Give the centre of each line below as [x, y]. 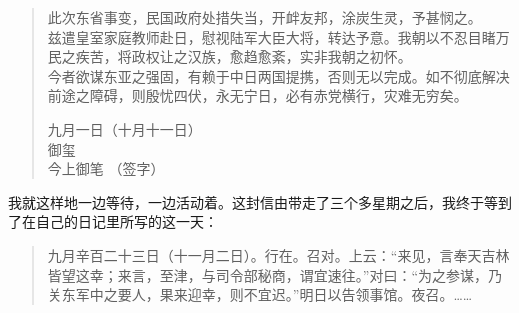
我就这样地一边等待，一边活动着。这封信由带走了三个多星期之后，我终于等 [253, 201]
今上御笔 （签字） [106, 168]
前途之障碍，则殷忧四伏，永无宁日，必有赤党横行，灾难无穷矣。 [257, 95]
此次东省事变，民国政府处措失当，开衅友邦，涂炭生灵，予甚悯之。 [264, 17]
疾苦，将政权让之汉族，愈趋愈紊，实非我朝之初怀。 [243, 56]
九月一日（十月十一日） [124, 128]
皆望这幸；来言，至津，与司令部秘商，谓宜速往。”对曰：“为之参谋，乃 [275, 274]
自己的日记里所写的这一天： [126, 221]
